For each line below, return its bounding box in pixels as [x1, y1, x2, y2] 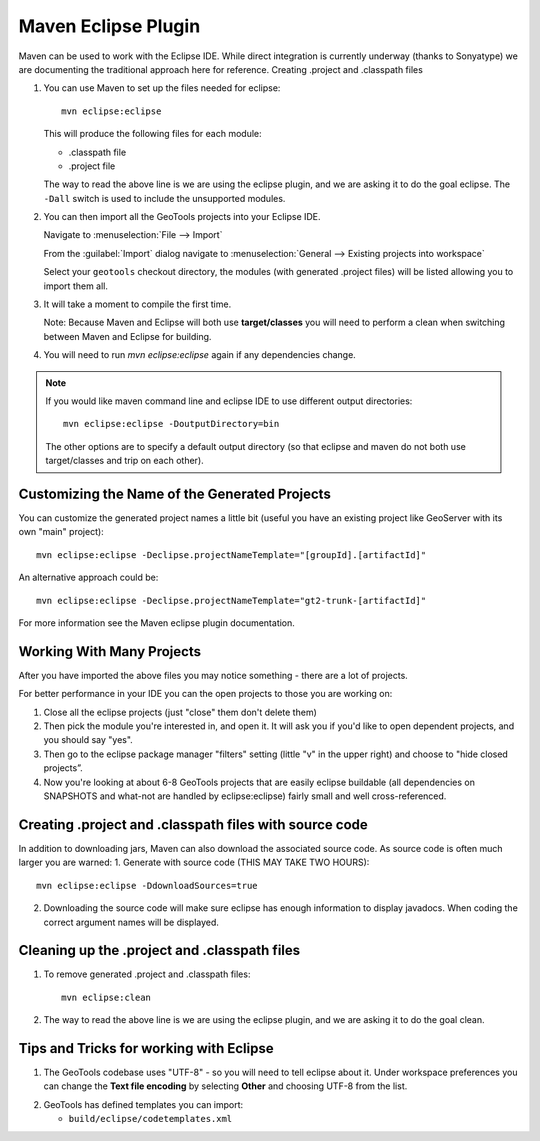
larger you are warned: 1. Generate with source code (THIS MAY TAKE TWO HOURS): [18, 856, 370, 869]
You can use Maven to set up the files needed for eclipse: [43, 82, 281, 94]
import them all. [43, 280, 109, 292]
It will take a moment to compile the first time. [43, 298, 232, 310]
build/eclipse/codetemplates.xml [68, 1113, 233, 1125]
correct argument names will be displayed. [43, 916, 220, 928]
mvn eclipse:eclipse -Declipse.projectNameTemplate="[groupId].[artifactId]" [36, 549, 427, 560]
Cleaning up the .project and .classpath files [18, 942, 301, 959]
